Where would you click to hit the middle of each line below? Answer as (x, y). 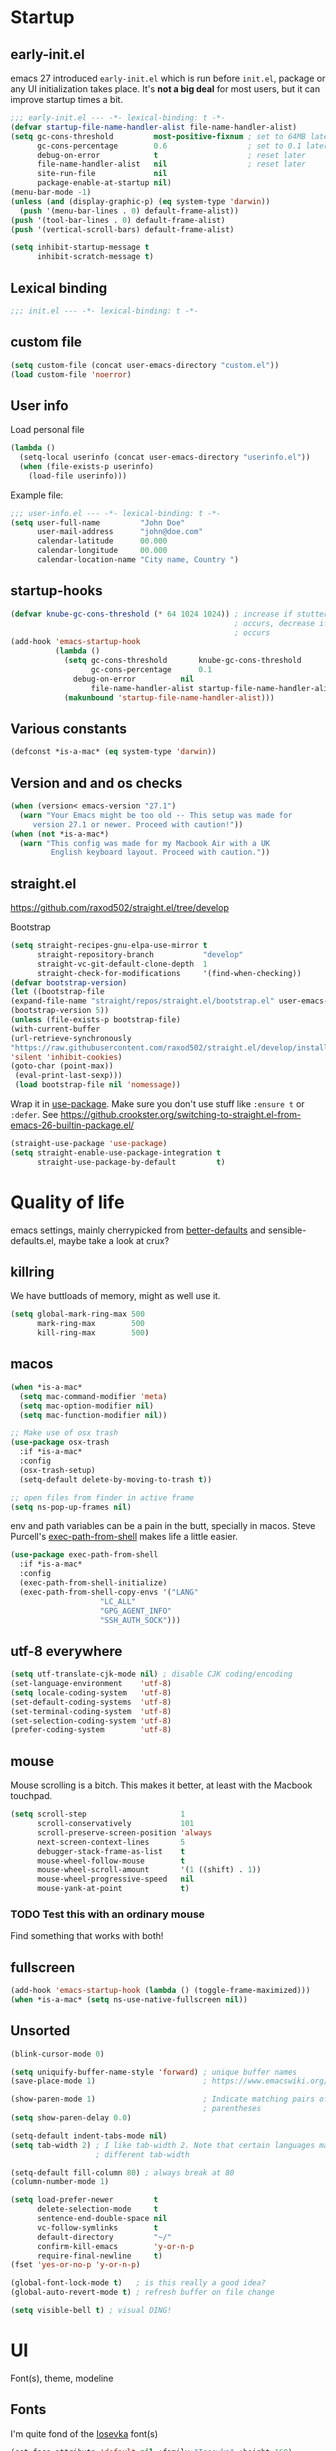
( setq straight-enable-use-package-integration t (116, 1152)
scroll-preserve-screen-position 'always (124, 1832)
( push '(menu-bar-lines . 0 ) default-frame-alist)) (129, 211)
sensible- (287, 1230)
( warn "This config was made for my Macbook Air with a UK (145, 843)
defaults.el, (33, 1240)
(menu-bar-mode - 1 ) (51, 192)
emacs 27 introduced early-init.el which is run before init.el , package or (168, 78)
